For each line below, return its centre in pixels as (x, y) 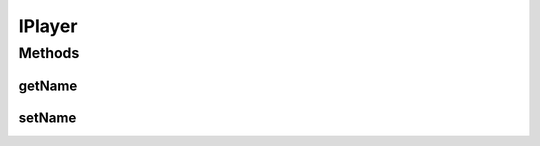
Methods (49, 53)
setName (47, 117)
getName (48, 85)
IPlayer (48, 26)
